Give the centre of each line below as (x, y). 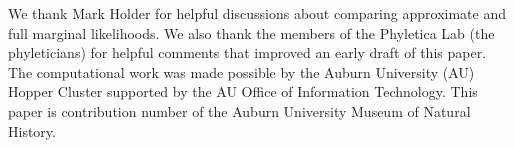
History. (32, 130)
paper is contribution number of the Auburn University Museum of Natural (239, 110)
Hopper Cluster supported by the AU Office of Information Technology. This (243, 91)
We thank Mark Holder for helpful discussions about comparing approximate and (257, 13)
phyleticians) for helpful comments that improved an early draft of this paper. (247, 52)
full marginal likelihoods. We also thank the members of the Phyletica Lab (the (251, 32)
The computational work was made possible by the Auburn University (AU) (241, 71)
